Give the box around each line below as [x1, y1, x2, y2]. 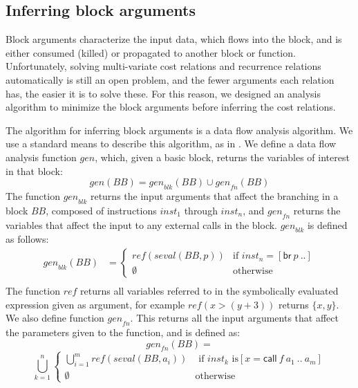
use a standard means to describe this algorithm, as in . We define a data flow [6, 136, 337, 151]
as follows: [6, 232, 49, 246]
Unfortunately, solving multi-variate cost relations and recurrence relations [6, 59, 321, 73]
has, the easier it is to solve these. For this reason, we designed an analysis [6, 86, 321, 100]
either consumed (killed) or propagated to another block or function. [6, 45, 296, 59]
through [184, 203, 218, 217]
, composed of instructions [46, 203, 157, 217]
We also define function [6, 311, 104, 325]
